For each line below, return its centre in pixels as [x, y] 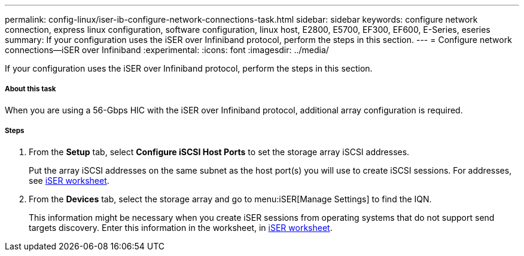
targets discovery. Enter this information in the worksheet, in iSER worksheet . [181, 227]
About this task [31, 89]
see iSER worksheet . [69, 180]
